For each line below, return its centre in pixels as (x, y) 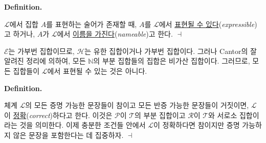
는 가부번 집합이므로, (41, 51)
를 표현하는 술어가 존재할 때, (92, 24)
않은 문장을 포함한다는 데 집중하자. (68, 135)
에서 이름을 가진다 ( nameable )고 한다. (115, 34)
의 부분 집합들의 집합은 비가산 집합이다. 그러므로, (172, 61)
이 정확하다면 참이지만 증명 (197, 125)
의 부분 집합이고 (160, 115)
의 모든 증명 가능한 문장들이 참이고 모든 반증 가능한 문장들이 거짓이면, (137, 105)
